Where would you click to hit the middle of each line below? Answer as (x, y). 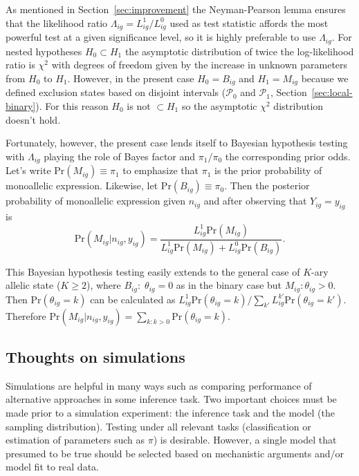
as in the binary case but (229, 285)
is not (139, 106)
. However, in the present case (131, 78)
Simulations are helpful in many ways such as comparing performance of (159, 385)
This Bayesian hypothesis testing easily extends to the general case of (153, 271)
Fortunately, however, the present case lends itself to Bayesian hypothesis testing (177, 143)
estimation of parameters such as (75, 440)
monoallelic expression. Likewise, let (82, 185)
